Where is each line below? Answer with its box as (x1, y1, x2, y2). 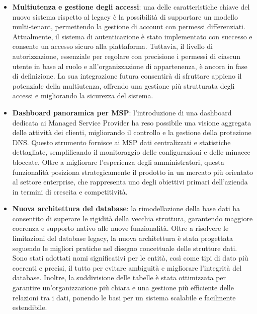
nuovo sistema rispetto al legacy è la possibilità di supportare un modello (12, 11, 238, 22)
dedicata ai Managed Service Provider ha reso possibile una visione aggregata (12, 117, 251, 128)
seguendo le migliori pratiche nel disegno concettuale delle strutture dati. (12, 242, 237, 253)
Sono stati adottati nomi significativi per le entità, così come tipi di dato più (12, 253, 248, 263)
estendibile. (12, 302, 47, 312)
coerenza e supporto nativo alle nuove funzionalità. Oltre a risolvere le (12, 223, 229, 233)
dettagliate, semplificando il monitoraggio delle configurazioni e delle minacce (12, 147, 250, 157)
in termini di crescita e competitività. (12, 186, 128, 197)
